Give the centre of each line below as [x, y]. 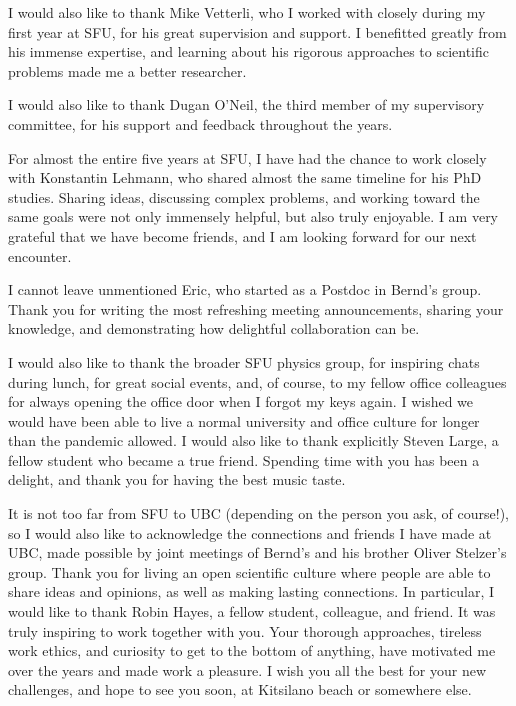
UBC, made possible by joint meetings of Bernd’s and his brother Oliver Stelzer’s [257, 552]
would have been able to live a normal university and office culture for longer [244, 420]
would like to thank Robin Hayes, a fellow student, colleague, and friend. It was [252, 611]
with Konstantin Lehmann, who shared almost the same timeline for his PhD [245, 177]
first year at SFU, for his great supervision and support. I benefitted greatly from [257, 31]
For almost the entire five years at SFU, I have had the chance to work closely [247, 157]
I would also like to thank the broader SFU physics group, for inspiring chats [244, 361]
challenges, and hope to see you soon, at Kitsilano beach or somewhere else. [240, 689]
